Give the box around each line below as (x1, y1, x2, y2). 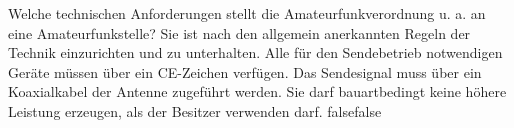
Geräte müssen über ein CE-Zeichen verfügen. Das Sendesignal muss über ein (8, 61, 482, 82)
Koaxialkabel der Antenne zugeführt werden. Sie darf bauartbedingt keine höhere (8, 81, 507, 102)
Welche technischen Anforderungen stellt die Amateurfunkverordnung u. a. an (8, 3, 486, 23)
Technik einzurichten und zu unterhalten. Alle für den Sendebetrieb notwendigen (8, 42, 503, 63)
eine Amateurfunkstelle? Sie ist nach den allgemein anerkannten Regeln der (8, 22, 471, 43)
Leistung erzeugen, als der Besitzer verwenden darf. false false (8, 100, 382, 121)
